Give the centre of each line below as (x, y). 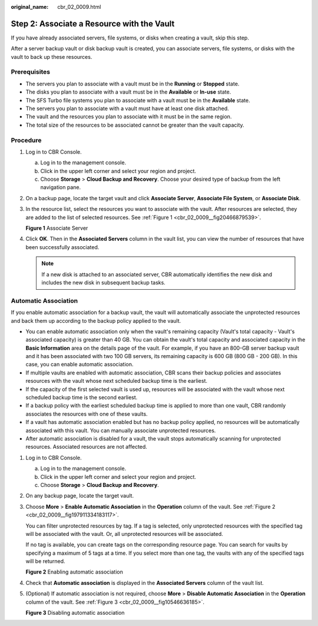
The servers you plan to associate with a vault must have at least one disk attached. (127, 108)
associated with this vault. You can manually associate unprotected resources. (121, 430)
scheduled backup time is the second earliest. (82, 398)
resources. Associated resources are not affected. (86, 447)
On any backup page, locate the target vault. (80, 496)
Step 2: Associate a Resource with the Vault (93, 24)
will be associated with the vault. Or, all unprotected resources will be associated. (124, 534)
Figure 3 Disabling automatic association (75, 613)
